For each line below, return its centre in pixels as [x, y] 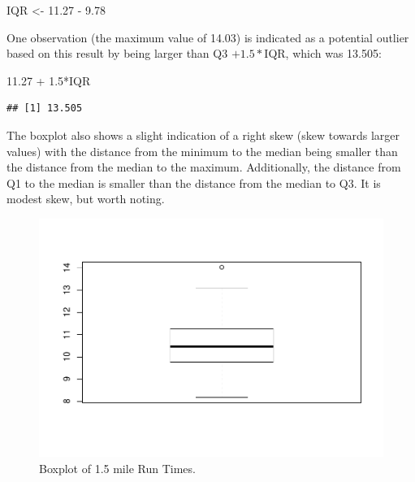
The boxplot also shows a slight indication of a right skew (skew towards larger [203, 135]
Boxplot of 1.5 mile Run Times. [117, 469]
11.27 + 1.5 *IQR [49, 80]
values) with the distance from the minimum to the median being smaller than [202, 151]
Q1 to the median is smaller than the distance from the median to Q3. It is [194, 182]
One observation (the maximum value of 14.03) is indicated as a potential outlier [208, 37]
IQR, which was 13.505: [323, 53]
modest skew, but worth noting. [86, 199]
